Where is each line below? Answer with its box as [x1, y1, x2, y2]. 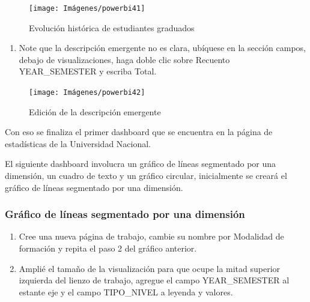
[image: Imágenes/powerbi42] [29, 88, 145, 97]
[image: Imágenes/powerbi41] [29, 4, 145, 13]
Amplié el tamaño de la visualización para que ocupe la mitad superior [19, 262, 281, 274]
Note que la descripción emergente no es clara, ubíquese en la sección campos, [19, 41, 306, 54]
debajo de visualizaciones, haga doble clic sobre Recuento [19, 53, 230, 65]
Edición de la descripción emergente [29, 105, 161, 118]
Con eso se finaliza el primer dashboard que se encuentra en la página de [5, 125, 273, 138]
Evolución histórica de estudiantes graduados [29, 21, 195, 34]
